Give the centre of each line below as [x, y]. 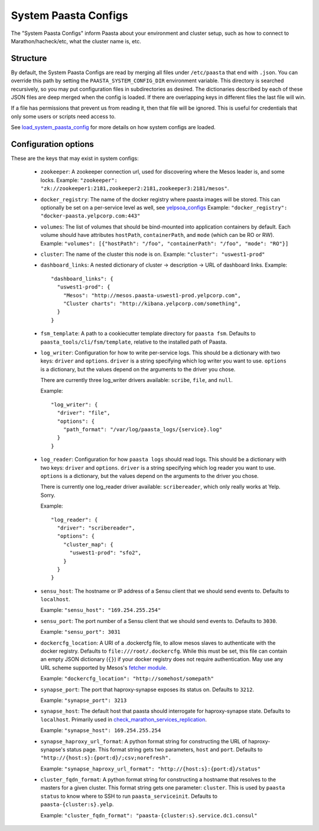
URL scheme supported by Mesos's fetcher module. [104, 668]
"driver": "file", [84, 413]
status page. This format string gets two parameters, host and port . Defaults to [165, 749]
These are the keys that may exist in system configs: [75, 158]
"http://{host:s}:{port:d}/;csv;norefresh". [106, 758]
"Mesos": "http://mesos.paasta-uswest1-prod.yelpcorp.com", [152, 295]
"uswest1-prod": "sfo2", [105, 553]
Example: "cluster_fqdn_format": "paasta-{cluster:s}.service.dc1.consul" [149, 815]
